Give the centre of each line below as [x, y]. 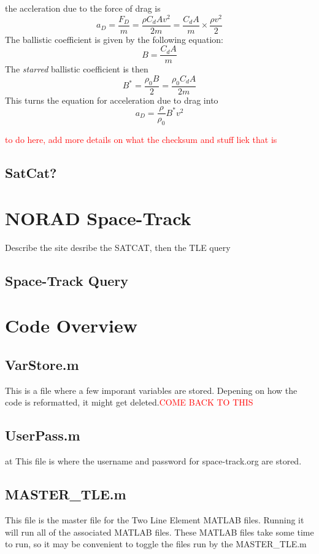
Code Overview [71, 325]
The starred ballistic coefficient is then [77, 69]
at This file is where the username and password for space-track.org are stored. [153, 461]
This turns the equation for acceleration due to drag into [112, 100]
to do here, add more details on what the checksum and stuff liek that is [141, 140]
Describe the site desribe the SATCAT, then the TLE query [118, 247]
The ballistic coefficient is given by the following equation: [114, 39]
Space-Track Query [67, 280]
